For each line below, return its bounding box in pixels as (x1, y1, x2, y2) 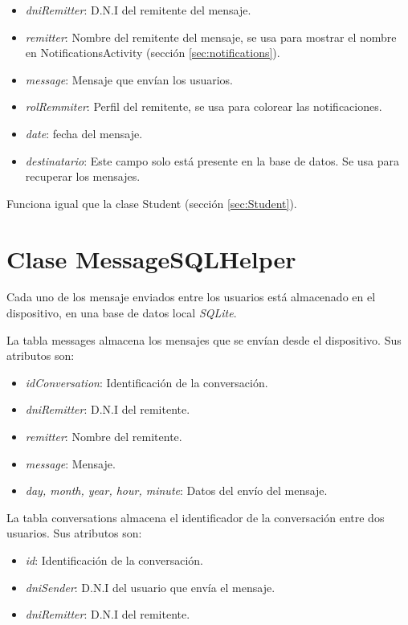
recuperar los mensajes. (25, 168, 141, 185)
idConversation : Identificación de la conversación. (25, 374, 268, 390)
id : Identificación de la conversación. (25, 552, 203, 568)
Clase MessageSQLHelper (6, 242, 296, 275)
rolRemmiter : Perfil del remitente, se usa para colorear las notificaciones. (25, 98, 382, 115)
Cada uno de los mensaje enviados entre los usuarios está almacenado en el (6, 288, 376, 305)
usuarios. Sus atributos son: (6, 525, 142, 541)
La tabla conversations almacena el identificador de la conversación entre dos (6, 509, 385, 525)
